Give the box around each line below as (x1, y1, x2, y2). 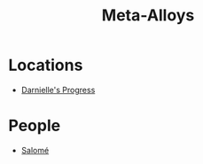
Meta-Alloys (101, 5, 195, 26)
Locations (8, 55, 83, 75)
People (8, 116, 61, 136)
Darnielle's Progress (20, 84, 96, 95)
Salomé (20, 144, 50, 155)
